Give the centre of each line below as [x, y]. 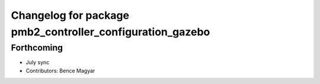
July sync [38, 62]
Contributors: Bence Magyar [60, 70]
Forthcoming [37, 48]
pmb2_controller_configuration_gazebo [111, 32]
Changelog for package [70, 15]
